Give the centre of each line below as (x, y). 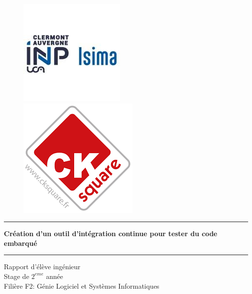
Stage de (17, 276)
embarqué (21, 243)
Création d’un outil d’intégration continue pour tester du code (111, 233)
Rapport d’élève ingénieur (42, 267)
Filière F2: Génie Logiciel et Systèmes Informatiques (82, 285)
